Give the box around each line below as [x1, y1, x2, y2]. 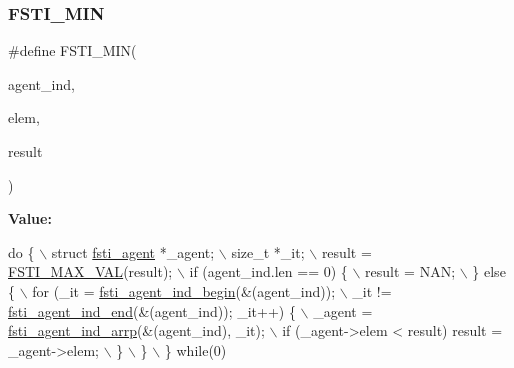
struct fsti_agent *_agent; [51, 241, 215, 262]
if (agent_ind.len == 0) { [189, 261, 348, 282]
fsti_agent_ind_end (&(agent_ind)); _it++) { [8, 300, 296, 321]
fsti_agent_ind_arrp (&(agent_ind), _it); [8, 320, 265, 341]
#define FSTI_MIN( [8, 40, 137, 61]
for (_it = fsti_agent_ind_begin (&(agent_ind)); [32, 280, 336, 301]
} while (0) [164, 339, 227, 360]
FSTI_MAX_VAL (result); [8, 261, 173, 282]
